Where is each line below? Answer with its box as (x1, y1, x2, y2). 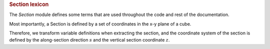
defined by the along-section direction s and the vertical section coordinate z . (9, 37, 170, 43)
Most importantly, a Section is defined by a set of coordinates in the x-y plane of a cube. (9, 20, 191, 27)
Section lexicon (9, 1, 49, 7)
